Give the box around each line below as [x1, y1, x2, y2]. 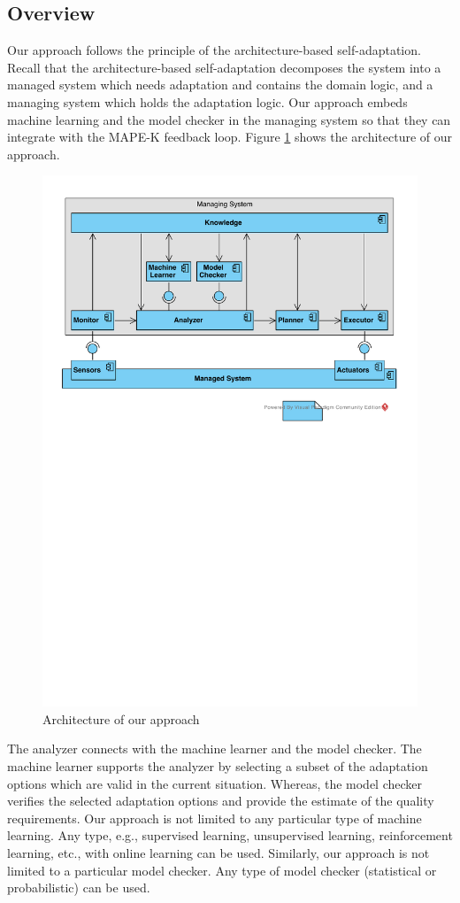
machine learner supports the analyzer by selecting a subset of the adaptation [7, 757, 428, 776]
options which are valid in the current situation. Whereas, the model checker [7, 774, 423, 792]
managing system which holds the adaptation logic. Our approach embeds [7, 92, 408, 111]
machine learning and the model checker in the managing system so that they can [7, 110, 451, 128]
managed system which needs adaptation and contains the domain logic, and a [7, 75, 433, 94]
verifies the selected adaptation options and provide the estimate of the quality [7, 791, 434, 810]
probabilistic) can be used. [7, 878, 150, 897]
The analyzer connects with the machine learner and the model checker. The [7, 739, 422, 758]
